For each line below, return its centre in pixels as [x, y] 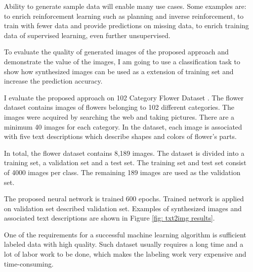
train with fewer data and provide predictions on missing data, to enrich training [126, 25]
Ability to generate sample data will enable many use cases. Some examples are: [125, 6]
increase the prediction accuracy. [53, 81]
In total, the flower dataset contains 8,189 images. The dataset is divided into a [124, 153]
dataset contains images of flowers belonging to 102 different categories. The [119, 107]
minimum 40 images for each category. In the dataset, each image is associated [123, 126]
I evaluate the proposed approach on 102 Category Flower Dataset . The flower [124, 97]
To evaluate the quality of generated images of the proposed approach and [116, 52]
